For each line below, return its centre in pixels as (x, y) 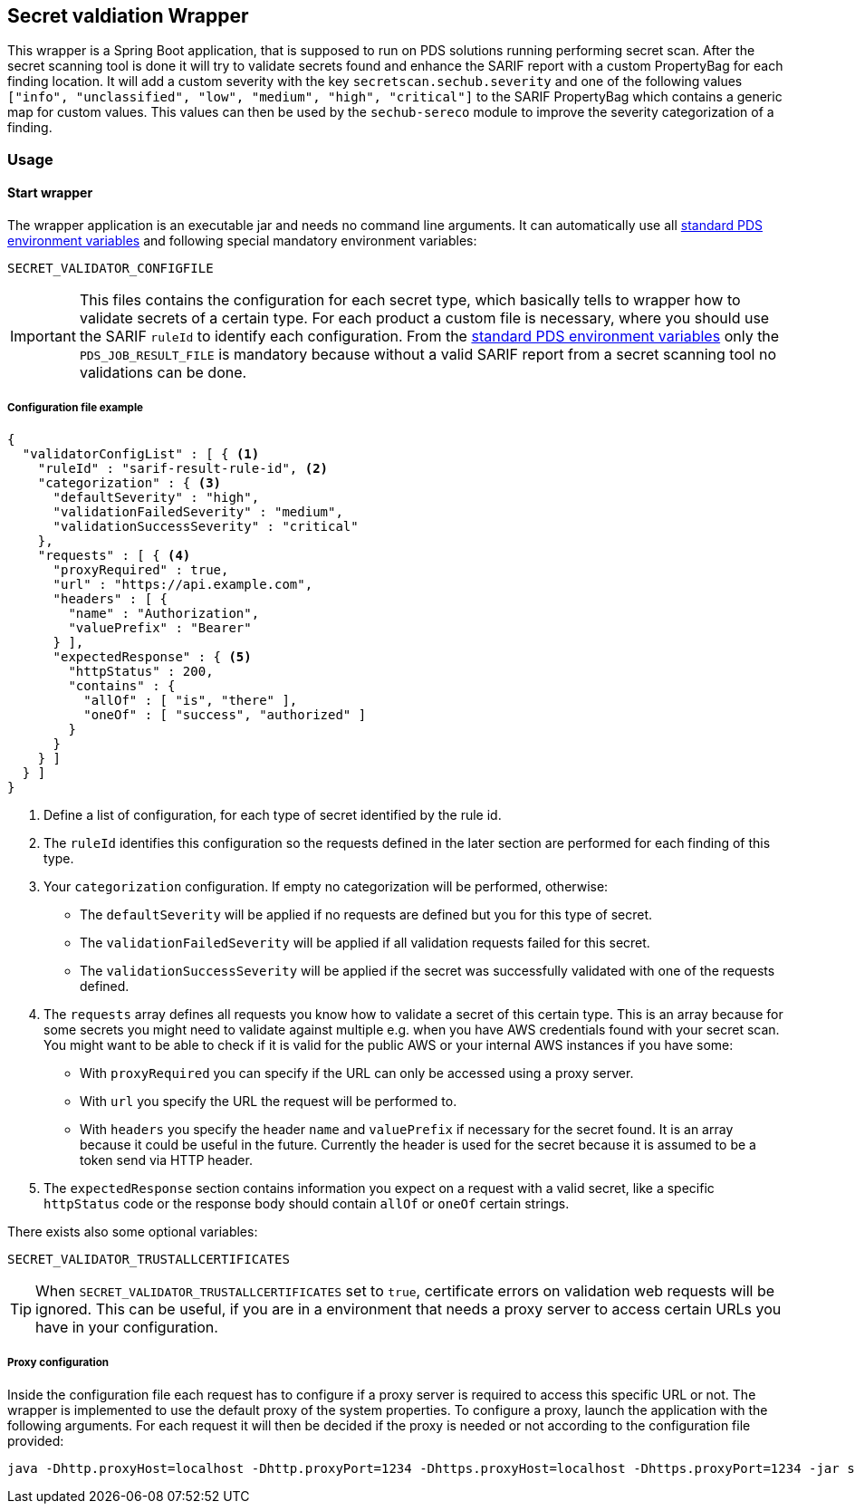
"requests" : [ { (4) (114, 555)
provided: (36, 1440)
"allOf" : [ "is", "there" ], (191, 700)
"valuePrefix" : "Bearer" (160, 627)
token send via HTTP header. (166, 1160)
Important (43, 337)
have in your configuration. (127, 1327)
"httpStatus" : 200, (141, 671)
